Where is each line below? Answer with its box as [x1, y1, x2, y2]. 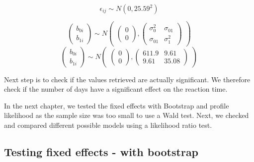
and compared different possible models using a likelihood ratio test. [4, 120, 212, 130]
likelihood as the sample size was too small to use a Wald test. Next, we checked [4, 110, 249, 120]
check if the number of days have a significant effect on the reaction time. [4, 84, 228, 94]
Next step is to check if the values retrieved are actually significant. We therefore [4, 74, 251, 84]
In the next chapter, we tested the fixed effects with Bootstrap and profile [4, 100, 229, 110]
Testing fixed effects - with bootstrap [4, 144, 199, 160]
